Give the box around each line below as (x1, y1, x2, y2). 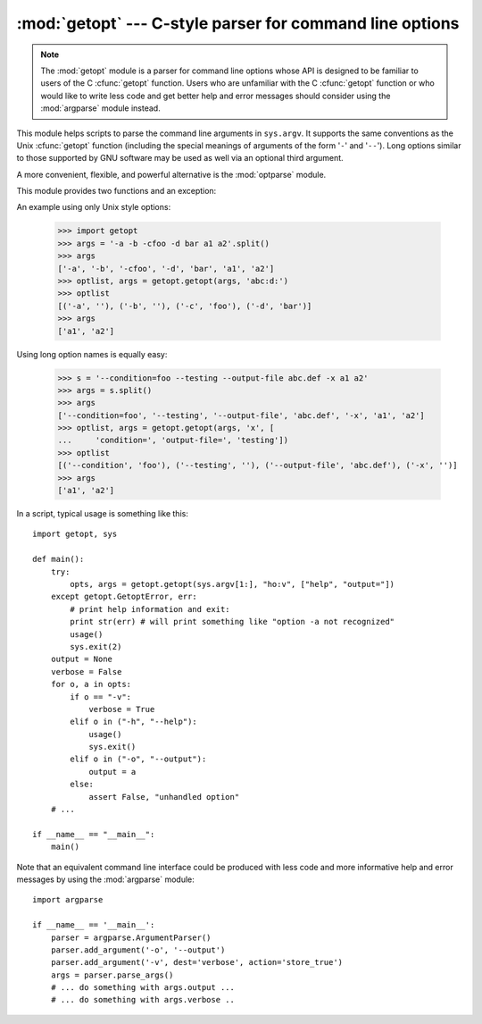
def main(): (32, 554, 85, 565)
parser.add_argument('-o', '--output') (50, 944, 226, 955)
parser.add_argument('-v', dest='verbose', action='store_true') (50, 957, 344, 968)
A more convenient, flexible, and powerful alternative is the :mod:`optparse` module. (16, 169, 327, 180)
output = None (50, 654, 113, 665)
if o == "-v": (70, 692, 132, 701)
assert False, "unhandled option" (88, 792, 240, 802)
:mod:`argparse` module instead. (40, 103, 161, 113)
